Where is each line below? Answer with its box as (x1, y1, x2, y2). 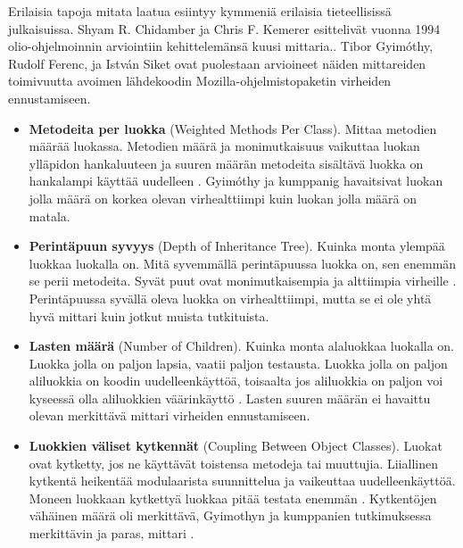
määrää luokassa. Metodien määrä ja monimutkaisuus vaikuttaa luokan (29, 137, 420, 155)
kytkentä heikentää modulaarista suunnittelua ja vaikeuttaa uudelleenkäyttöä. (29, 471, 456, 490)
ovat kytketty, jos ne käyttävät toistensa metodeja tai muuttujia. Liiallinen (29, 453, 438, 472)
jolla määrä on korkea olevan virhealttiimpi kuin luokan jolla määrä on (29, 188, 418, 207)
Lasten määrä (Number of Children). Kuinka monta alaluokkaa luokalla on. (29, 336, 455, 355)
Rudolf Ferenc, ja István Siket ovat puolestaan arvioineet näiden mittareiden (8, 54, 426, 72)
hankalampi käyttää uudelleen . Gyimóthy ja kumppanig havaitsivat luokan (29, 171, 443, 190)
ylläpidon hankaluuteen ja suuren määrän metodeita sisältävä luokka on (29, 154, 424, 172)
